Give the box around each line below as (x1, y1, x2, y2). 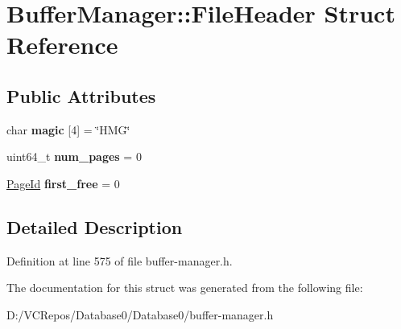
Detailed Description (6, 214, 183, 239)
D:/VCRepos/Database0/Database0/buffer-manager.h (6, 306, 274, 323)
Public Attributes (6, 83, 156, 108)
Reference (6, 28, 118, 61)
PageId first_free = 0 (6, 175, 120, 191)
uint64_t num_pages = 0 (6, 148, 142, 165)
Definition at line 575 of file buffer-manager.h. (6, 252, 233, 269)
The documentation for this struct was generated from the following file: (6, 279, 363, 296)
